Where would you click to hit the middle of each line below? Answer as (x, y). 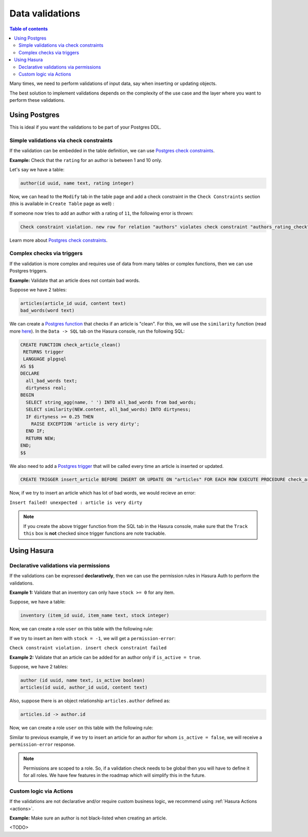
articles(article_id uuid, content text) (73, 303)
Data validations (45, 13)
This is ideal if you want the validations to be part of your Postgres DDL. (85, 127)
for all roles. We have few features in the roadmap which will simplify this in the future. (114, 775)
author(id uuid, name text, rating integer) (77, 183)
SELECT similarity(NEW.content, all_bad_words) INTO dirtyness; (108, 410)
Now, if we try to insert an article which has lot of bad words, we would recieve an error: (103, 493)
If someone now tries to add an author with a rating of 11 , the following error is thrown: (101, 213)
